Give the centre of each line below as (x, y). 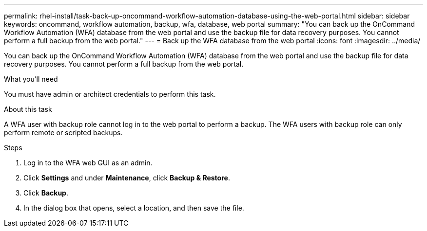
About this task (28, 109)
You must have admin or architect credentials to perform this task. (110, 94)
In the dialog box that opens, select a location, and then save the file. (134, 208)
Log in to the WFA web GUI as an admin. (88, 163)
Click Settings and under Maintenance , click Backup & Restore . (127, 178)
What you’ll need (31, 79)
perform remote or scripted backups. (63, 133)
